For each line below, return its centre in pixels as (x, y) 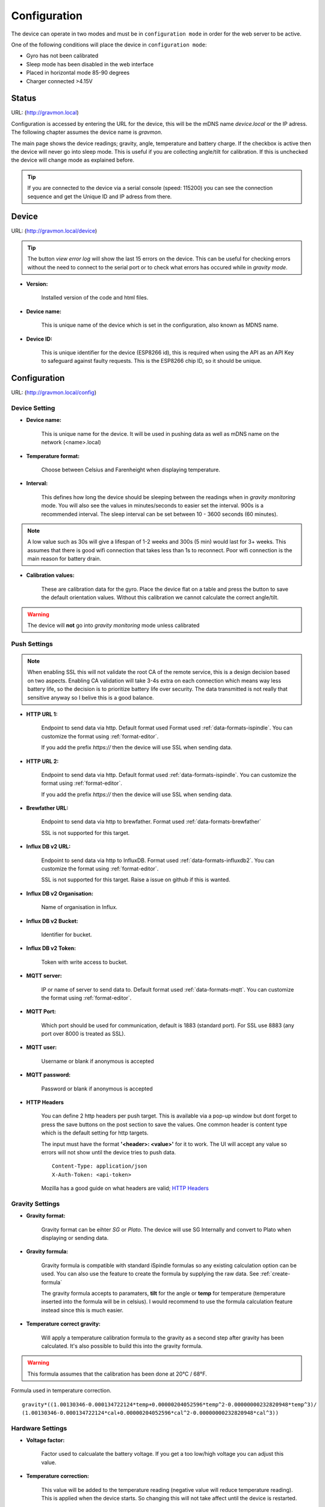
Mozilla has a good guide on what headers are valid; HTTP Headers (125, 1188)
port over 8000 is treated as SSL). (83, 1034)
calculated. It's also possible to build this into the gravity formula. (122, 1346)
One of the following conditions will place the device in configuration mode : (109, 45)
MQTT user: (42, 1047)
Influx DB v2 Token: (51, 948)
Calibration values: (50, 575)
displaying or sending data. (75, 1238)
